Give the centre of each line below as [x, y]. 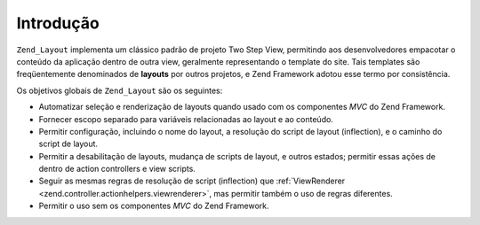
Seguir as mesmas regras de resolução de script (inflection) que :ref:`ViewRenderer [192, 181]
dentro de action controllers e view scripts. [117, 169]
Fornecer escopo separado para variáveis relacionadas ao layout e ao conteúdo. [186, 119]
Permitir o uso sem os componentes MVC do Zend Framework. [154, 206]
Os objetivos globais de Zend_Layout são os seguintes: [120, 90]
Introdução [58, 23]
